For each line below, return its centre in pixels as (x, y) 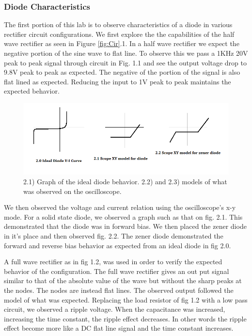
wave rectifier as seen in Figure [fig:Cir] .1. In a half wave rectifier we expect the (122, 43)
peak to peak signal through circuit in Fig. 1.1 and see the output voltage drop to (126, 62)
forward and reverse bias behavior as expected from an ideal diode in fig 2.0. (118, 245)
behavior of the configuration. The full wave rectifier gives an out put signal (117, 271)
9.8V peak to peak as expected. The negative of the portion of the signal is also (122, 72)
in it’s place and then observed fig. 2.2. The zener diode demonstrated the (114, 235)
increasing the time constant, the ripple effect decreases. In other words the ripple (125, 318)
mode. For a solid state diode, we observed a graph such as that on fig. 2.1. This (123, 216)
